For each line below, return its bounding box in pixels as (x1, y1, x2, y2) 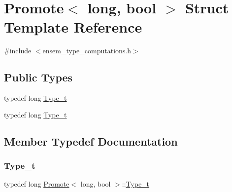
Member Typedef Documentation (4, 133, 178, 149)
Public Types (4, 70, 73, 85)
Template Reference (4, 17, 142, 37)
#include (4, 45, 32, 56)
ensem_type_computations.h (42, 45, 131, 56)
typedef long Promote (4, 179, 69, 189)
